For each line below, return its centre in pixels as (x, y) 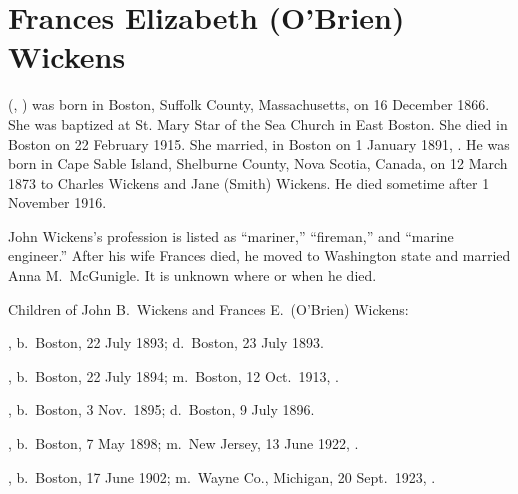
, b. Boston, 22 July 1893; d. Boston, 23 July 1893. (166, 342)
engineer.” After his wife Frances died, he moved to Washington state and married (259, 255)
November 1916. (57, 202)
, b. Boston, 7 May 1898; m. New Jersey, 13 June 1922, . (183, 443)
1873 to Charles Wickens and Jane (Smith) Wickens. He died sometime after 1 (249, 182)
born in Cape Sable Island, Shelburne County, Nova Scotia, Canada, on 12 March (258, 163)
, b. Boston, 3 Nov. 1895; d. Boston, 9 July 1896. (161, 409)
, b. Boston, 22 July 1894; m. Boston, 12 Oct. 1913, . (173, 375)
